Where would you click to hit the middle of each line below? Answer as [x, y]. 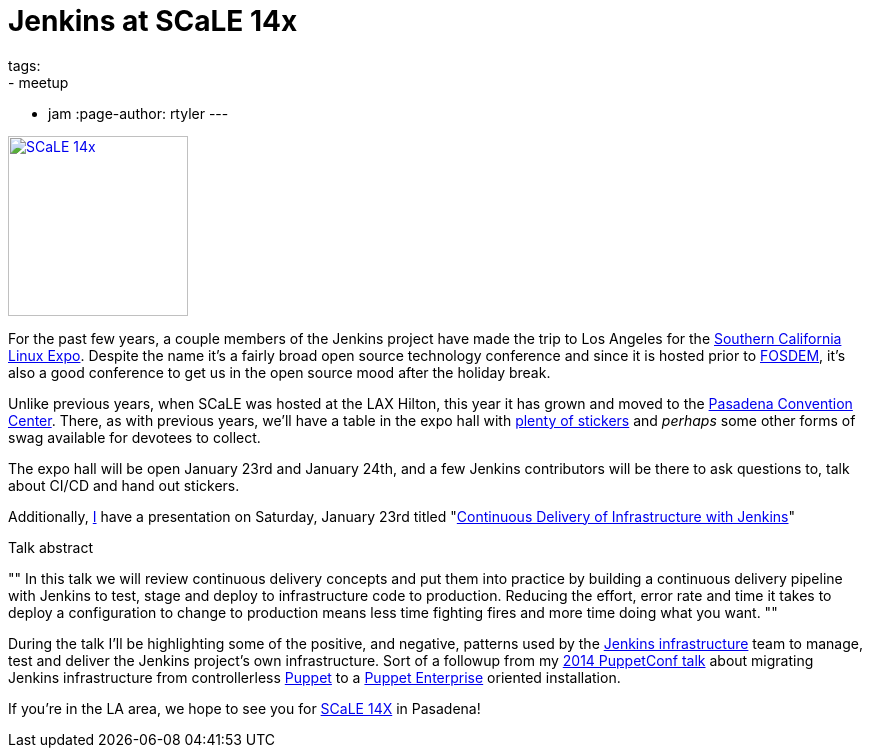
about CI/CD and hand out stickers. [124, 485]
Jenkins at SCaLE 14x [153, 21]
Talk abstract [50, 547]
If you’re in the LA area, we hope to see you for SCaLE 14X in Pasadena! [244, 708]
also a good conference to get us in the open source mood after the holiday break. [279, 372]
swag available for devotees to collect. [134, 437]
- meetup [38, 82]
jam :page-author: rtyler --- [138, 113]
